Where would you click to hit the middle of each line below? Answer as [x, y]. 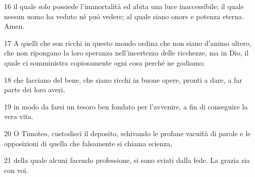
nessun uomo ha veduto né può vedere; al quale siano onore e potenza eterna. [124, 16]
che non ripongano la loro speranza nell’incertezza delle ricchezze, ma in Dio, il [126, 53]
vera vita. [19, 116]
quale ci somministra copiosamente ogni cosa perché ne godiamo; [104, 62]
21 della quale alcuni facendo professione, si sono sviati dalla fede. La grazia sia [127, 160]
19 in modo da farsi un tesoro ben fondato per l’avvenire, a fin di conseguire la [126, 106]
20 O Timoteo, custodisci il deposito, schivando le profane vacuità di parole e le [127, 133]
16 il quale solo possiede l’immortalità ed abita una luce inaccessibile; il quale [124, 6]
